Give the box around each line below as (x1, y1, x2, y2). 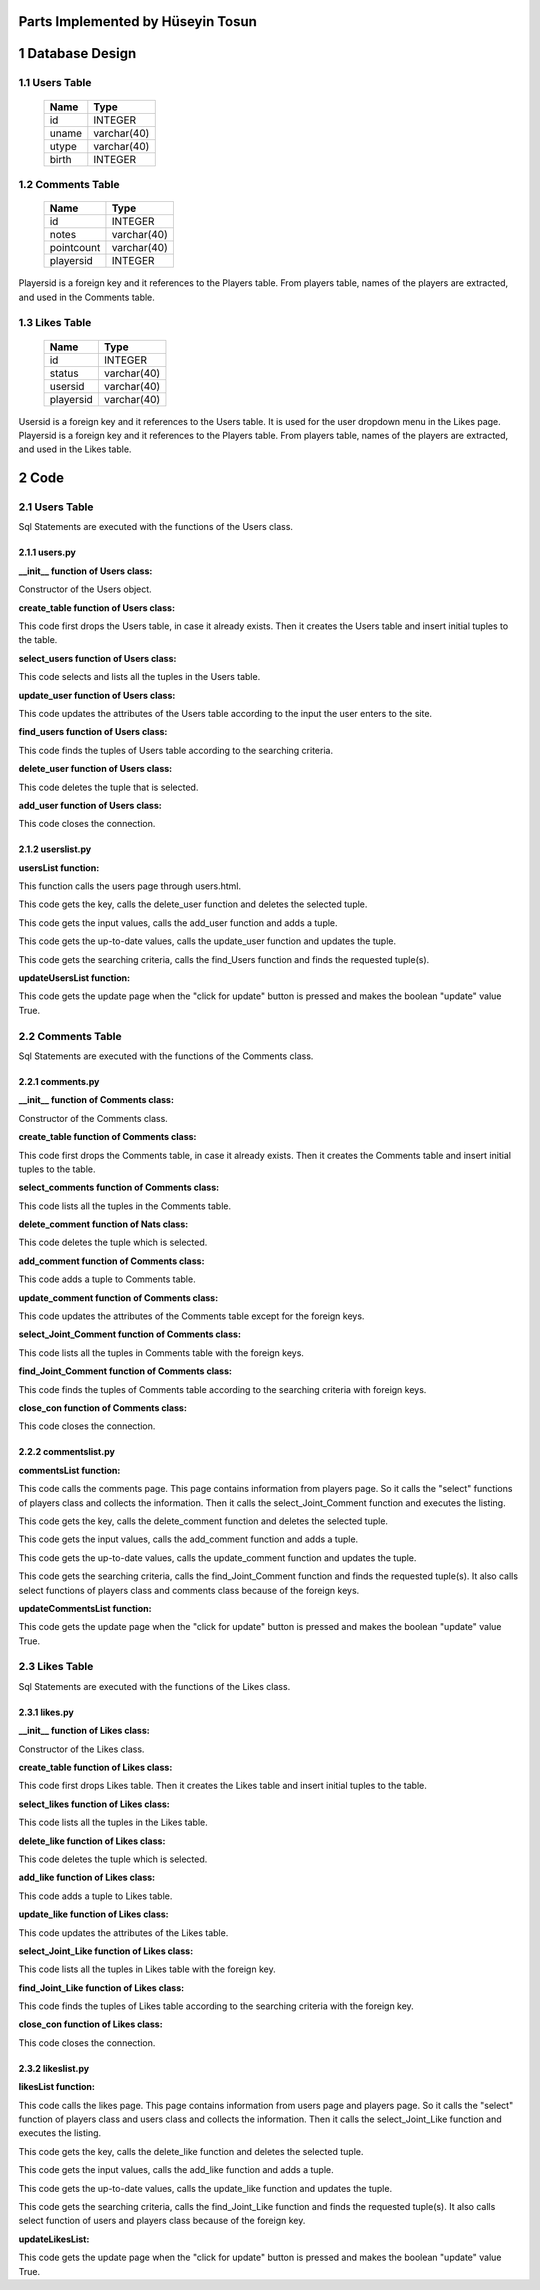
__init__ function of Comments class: (18, 1094, 175, 1106)
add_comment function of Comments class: (18, 1255, 205, 1267)
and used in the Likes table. (18, 443, 132, 455)
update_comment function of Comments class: (18, 1291, 219, 1304)
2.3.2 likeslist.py (18, 2062, 90, 2074)
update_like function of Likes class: (18, 1908, 169, 1920)
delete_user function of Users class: (18, 763, 173, 775)
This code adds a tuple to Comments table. (18, 1273, 196, 1285)
